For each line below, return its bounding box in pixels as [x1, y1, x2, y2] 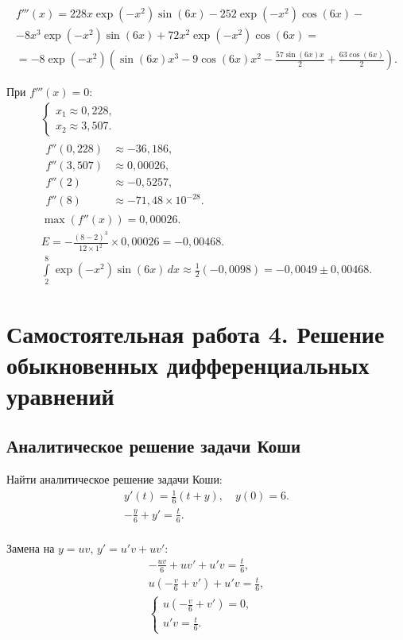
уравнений [6, 379, 114, 411]
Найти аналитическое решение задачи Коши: [6, 471, 223, 488]
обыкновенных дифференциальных [6, 348, 370, 380]
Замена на [6, 539, 55, 556]
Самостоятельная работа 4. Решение [6, 317, 385, 349]
